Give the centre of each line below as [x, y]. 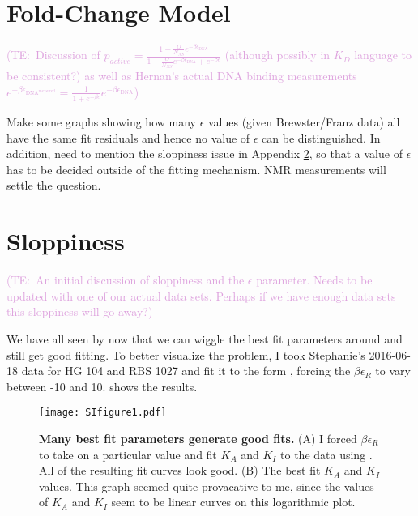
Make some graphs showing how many [101, 122]
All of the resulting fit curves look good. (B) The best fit [180, 470]
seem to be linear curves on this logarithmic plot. [233, 502]
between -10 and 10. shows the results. [102, 386]
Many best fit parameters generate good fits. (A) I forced [198, 438]
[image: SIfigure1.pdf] [103, 413]
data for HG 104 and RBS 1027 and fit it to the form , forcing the [186, 371]
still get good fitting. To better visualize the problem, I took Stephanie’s [186, 354]
